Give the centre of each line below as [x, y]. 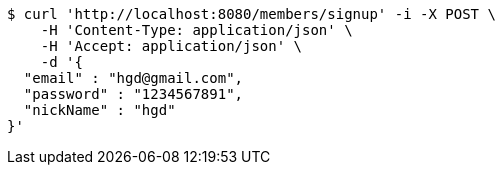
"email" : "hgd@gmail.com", [133, 78]
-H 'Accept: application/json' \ [171, 46]
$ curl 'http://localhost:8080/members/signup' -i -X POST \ [251, 14]
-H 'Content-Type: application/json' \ [196, 30]
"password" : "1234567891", [133, 94]
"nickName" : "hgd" [99, 110]
